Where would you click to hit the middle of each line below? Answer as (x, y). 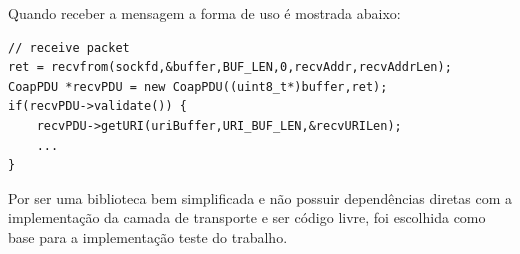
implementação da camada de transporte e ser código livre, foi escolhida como (247, 217)
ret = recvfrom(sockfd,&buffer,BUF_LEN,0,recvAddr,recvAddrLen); (230, 67)
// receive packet (69, 47)
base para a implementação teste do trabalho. (148, 236)
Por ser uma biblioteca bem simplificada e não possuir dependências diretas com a (260, 197)
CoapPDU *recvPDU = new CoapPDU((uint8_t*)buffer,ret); (198, 86)
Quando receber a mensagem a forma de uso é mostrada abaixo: (204, 13)
